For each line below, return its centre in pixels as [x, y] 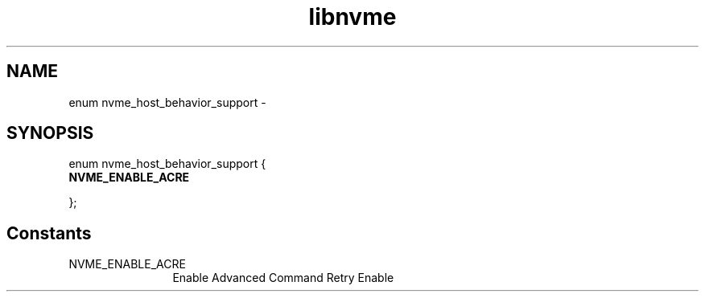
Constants [49, 233]
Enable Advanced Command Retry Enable [283, 278]
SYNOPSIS [50, 133]
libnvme [352, 17]
